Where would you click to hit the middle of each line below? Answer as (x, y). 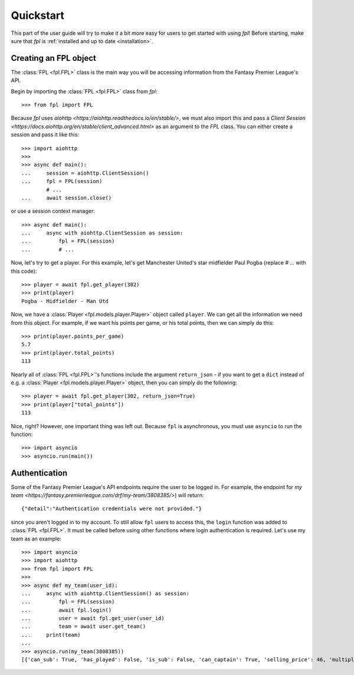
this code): (24, 271)
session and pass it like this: (45, 135)
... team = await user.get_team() (84, 627)
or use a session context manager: (53, 211)
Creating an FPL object (54, 58)
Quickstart (38, 15)
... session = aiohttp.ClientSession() (85, 173)
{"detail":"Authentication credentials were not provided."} (112, 509)
